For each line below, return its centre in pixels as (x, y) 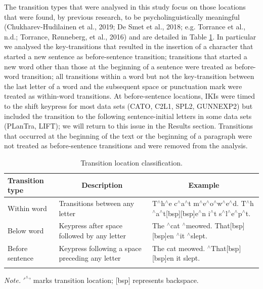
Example (204, 185)
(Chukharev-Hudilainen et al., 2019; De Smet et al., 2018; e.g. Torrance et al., (125, 27)
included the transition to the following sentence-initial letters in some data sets (128, 116)
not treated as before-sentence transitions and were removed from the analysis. (126, 146)
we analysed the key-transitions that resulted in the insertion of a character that (129, 46)
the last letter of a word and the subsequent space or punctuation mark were (123, 86)
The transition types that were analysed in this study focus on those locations (125, 7)
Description (102, 185)
